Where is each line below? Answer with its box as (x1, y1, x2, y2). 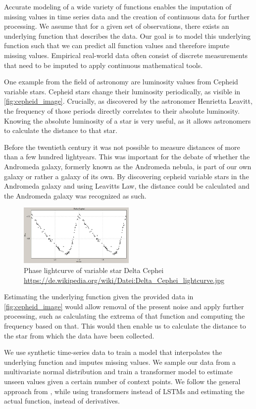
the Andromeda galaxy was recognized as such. (4, 190, 147, 201)
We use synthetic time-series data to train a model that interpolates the (4, 347, 222, 357)
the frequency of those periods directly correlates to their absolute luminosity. (4, 105, 240, 116)
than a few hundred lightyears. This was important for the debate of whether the (4, 151, 250, 162)
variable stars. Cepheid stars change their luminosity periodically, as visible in (4, 86, 241, 96)
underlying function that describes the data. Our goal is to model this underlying (4, 30, 251, 41)
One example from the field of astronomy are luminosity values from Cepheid (4, 76, 238, 87)
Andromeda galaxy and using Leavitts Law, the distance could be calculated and (4, 181, 250, 191)
